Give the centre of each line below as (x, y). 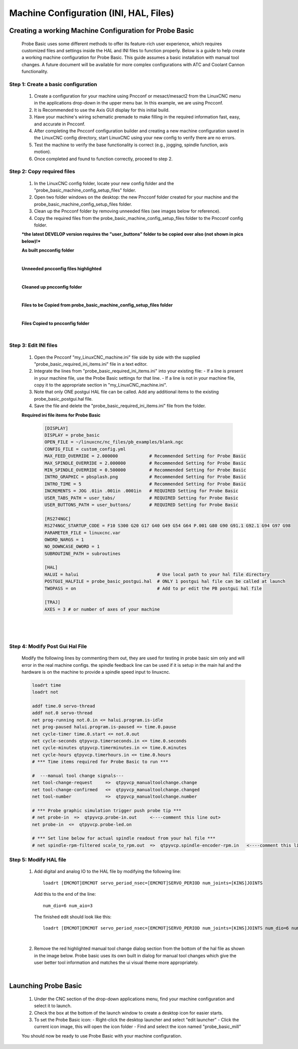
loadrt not (45, 692)
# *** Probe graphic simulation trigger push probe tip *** (107, 810)
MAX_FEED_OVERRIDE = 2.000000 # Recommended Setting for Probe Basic (145, 456)
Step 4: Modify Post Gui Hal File (48, 646)
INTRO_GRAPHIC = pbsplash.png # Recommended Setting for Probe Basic (145, 477)
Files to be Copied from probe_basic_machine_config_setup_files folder (97, 305)
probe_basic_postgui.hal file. (63, 399)
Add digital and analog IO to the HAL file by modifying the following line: (108, 871)
